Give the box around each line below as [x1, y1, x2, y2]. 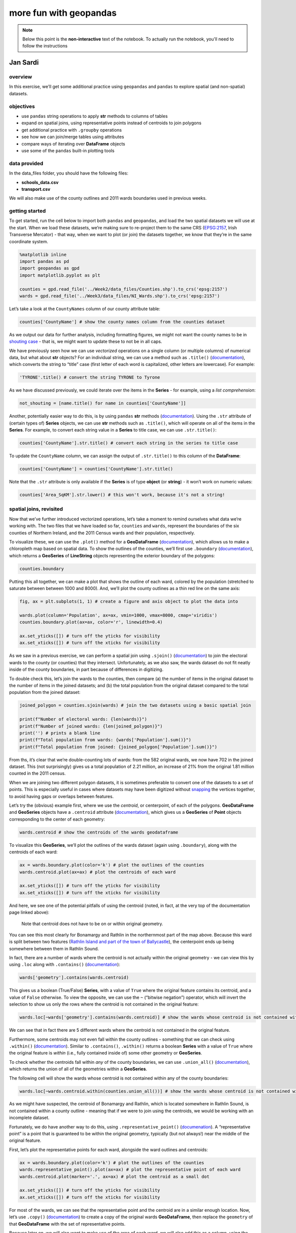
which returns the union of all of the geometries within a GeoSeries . [9, 1066, 148, 1072]
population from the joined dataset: [9, 689, 81, 695]
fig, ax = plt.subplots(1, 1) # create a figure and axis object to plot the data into [19, 599, 238, 604]
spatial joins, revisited [9, 506, 63, 512]
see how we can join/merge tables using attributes [21, 134, 124, 140]
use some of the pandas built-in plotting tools [21, 147, 114, 153]
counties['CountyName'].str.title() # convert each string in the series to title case [19, 440, 238, 446]
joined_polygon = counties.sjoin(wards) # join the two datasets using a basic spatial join [19, 703, 251, 708]
